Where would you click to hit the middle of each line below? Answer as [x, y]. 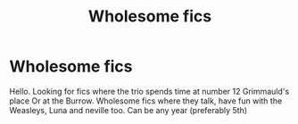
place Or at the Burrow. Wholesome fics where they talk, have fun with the [146, 101]
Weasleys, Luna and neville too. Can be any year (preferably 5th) [128, 110]
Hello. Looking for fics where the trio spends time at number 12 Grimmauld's [149, 91]
